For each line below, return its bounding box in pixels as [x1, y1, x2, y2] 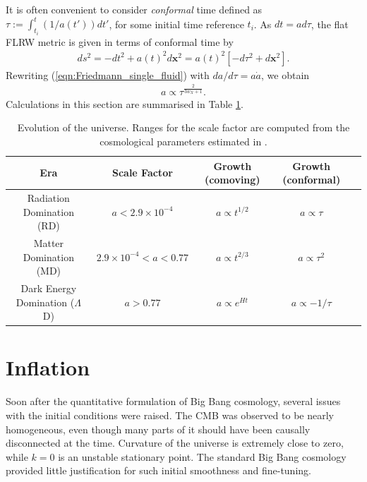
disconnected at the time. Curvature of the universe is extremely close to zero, [6, 435, 344, 450]
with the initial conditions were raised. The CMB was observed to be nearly [6, 408, 334, 423]
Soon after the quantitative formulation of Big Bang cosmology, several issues [6, 394, 341, 409]
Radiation [27, 190, 70, 205]
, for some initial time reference [109, 16, 244, 31]
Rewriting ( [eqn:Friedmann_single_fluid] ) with [6, 67, 210, 82]
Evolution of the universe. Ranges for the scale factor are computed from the [17, 120, 350, 135]
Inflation [6, 353, 90, 382]
